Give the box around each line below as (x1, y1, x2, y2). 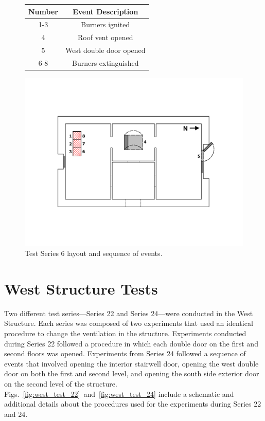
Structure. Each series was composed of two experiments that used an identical (4, 318, 253, 328)
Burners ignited (81, 19, 130, 30)
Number (28, 6, 58, 16)
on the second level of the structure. (4, 378, 117, 389)
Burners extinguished (72, 57, 139, 68)
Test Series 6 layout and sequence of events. (25, 248, 163, 259)
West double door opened (65, 45, 146, 56)
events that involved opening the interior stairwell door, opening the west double (4, 358, 259, 369)
